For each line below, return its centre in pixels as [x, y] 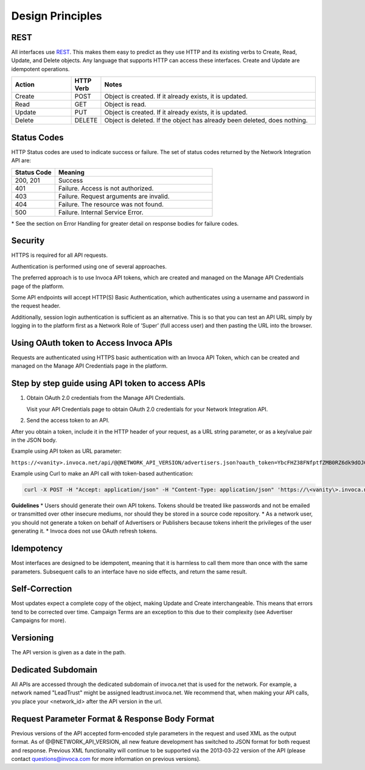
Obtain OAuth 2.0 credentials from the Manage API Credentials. [106, 398]
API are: [21, 161]
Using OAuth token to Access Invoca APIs [92, 343]
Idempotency [37, 549]
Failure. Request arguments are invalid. [114, 196]
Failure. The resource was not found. [111, 204]
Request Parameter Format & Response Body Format [113, 719]
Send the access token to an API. [68, 421]
